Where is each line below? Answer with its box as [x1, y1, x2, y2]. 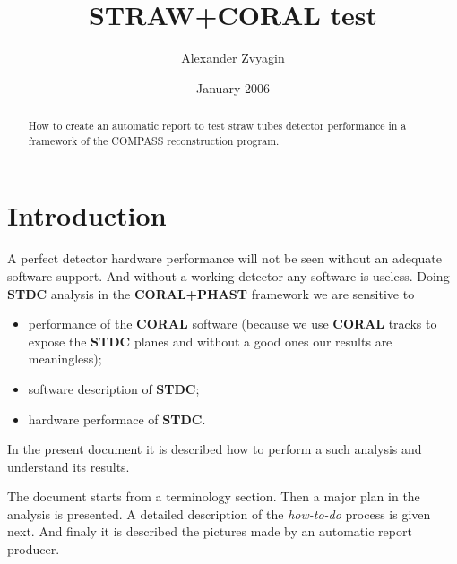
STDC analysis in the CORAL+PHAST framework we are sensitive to [7, 284, 415, 303]
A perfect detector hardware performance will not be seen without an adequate [7, 249, 442, 268]
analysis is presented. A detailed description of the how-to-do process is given [7, 504, 431, 523]
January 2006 [196, 78, 270, 97]
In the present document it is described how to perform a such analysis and [7, 440, 422, 458]
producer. [7, 540, 60, 559]
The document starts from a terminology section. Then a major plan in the [7, 487, 420, 506]
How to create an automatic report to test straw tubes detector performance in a [28, 118, 407, 133]
